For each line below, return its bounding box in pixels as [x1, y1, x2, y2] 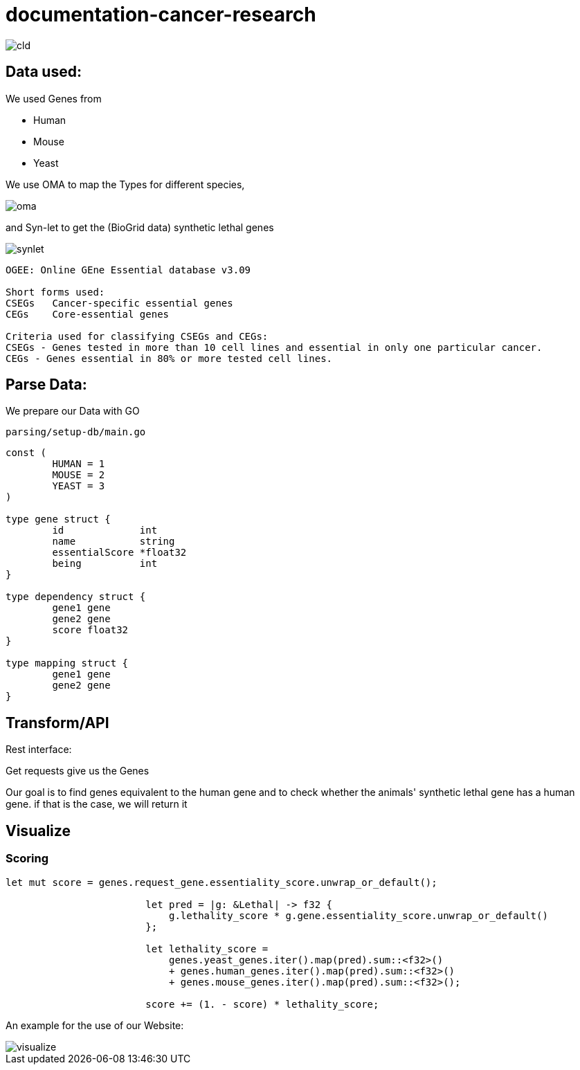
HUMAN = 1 [52, 458, 105, 470]
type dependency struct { [6, 591, 146, 603]
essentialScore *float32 [52, 547, 187, 559]
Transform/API [6, 714, 109, 732]
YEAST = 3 [52, 480, 105, 492]
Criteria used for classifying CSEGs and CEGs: [6, 330, 269, 342]
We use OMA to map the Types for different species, [6, 178, 245, 190]
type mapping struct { [6, 658, 129, 669]
